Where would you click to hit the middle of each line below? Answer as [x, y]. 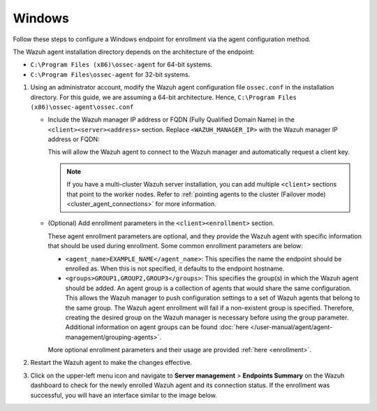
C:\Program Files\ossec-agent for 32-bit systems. [110, 74]
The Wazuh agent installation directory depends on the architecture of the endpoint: [134, 52]
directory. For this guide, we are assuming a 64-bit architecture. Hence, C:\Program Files [163, 97]
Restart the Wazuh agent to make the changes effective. [111, 363]
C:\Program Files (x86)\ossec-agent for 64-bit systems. [121, 65]
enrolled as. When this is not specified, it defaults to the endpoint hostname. [175, 268]
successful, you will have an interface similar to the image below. [124, 395]
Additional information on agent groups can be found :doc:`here [157, 327]
